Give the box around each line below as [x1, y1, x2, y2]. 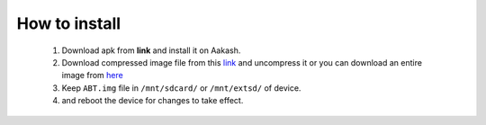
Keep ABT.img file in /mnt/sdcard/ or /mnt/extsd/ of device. [61, 82, 301, 94]
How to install [16, 13, 121, 33]
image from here [61, 70, 123, 81]
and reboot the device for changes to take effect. [61, 95, 244, 106]
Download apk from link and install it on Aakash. [61, 45, 241, 56]
